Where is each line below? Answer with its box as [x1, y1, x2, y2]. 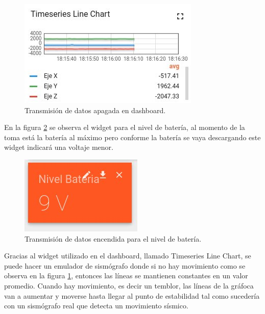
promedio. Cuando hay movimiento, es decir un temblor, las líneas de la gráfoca [4, 280, 254, 291]
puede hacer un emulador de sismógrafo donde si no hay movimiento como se [4, 260, 246, 271]
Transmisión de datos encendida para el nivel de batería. [25, 233, 202, 244]
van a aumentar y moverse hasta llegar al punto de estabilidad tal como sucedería [4, 290, 260, 301]
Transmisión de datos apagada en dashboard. [25, 104, 166, 115]
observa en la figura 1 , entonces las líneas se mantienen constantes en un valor [4, 270, 248, 281]
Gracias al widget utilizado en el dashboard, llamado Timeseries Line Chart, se [4, 250, 251, 261]
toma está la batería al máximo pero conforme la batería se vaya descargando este [4, 132, 261, 142]
